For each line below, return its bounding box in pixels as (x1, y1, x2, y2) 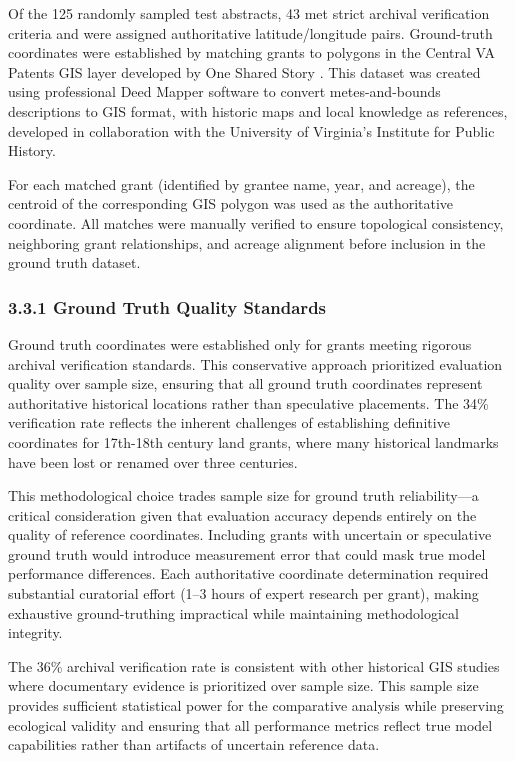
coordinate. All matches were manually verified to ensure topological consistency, (8, 212, 504, 233)
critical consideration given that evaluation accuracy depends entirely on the (8, 504, 477, 525)
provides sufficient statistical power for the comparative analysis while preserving (8, 695, 504, 716)
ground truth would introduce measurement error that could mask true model (8, 543, 486, 564)
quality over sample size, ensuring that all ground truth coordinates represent (8, 373, 483, 394)
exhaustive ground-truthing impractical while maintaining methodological (8, 602, 459, 623)
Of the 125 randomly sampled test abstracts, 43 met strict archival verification (8, 3, 490, 23)
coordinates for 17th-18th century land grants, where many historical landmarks (8, 431, 499, 452)
